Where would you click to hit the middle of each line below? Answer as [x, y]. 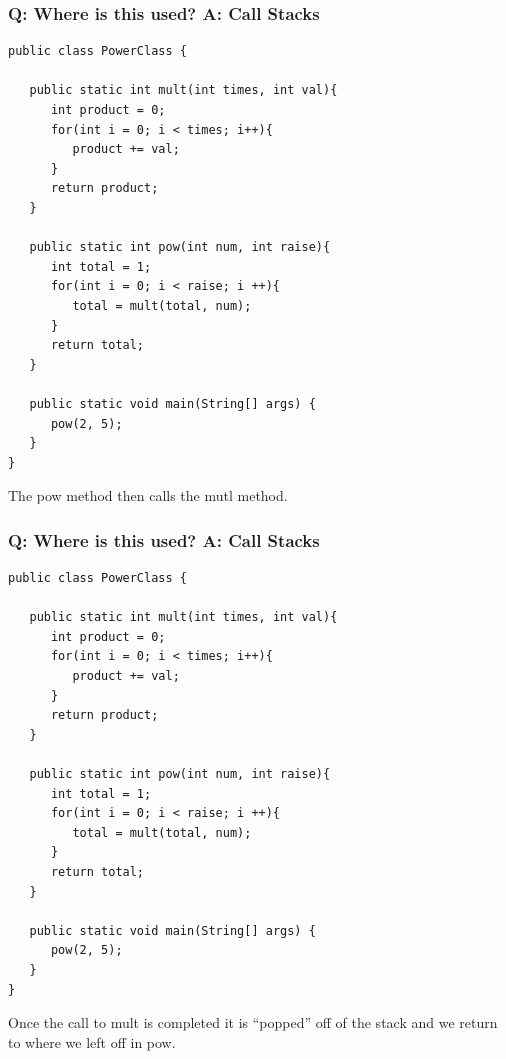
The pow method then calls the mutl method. [148, 495]
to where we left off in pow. [92, 1041]
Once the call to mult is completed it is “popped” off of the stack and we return [253, 1022]
